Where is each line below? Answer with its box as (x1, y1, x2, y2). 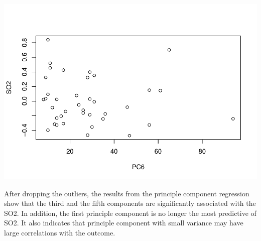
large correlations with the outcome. (4, 227, 115, 237)
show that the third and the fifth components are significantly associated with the (4, 198, 256, 208)
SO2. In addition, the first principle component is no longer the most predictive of (4, 207, 256, 218)
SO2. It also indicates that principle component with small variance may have (4, 217, 243, 228)
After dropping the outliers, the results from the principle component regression (4, 188, 249, 198)
